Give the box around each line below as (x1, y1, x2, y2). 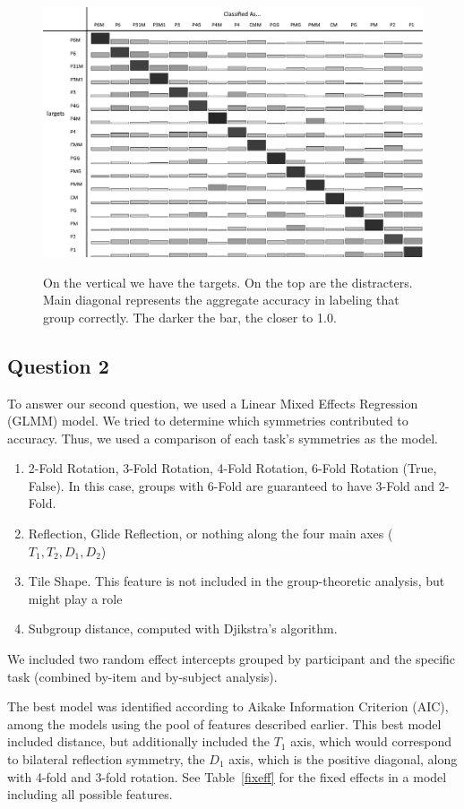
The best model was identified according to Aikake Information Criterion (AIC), (7, 697, 449, 716)
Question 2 (7, 351, 109, 379)
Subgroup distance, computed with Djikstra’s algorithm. (28, 619, 338, 638)
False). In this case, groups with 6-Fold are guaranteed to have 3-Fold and (28, 476, 435, 495)
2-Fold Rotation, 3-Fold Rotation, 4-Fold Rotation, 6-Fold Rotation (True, (28, 459, 437, 478)
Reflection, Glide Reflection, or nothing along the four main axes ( (28, 524, 393, 543)
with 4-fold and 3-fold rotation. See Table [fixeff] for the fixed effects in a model (7, 767, 447, 786)
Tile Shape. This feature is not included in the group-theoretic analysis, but (28, 572, 445, 590)
